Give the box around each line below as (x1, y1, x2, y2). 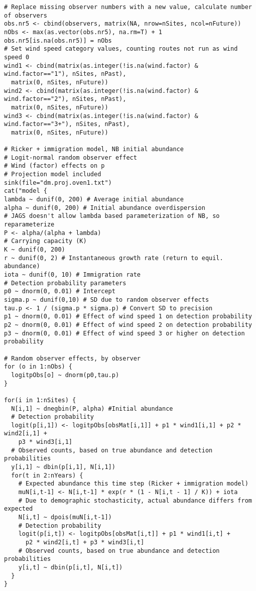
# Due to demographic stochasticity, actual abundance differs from (18, 497, 252, 504)
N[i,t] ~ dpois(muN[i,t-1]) (18, 514, 112, 521)
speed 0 (4, 53, 30, 61)
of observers (4, 12, 47, 19)
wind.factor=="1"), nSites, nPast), (4, 70, 126, 78)
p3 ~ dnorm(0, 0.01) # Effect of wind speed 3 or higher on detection (4, 329, 245, 337)
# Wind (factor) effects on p (4, 162, 105, 170)
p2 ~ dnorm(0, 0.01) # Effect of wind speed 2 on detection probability (4, 321, 252, 328)
